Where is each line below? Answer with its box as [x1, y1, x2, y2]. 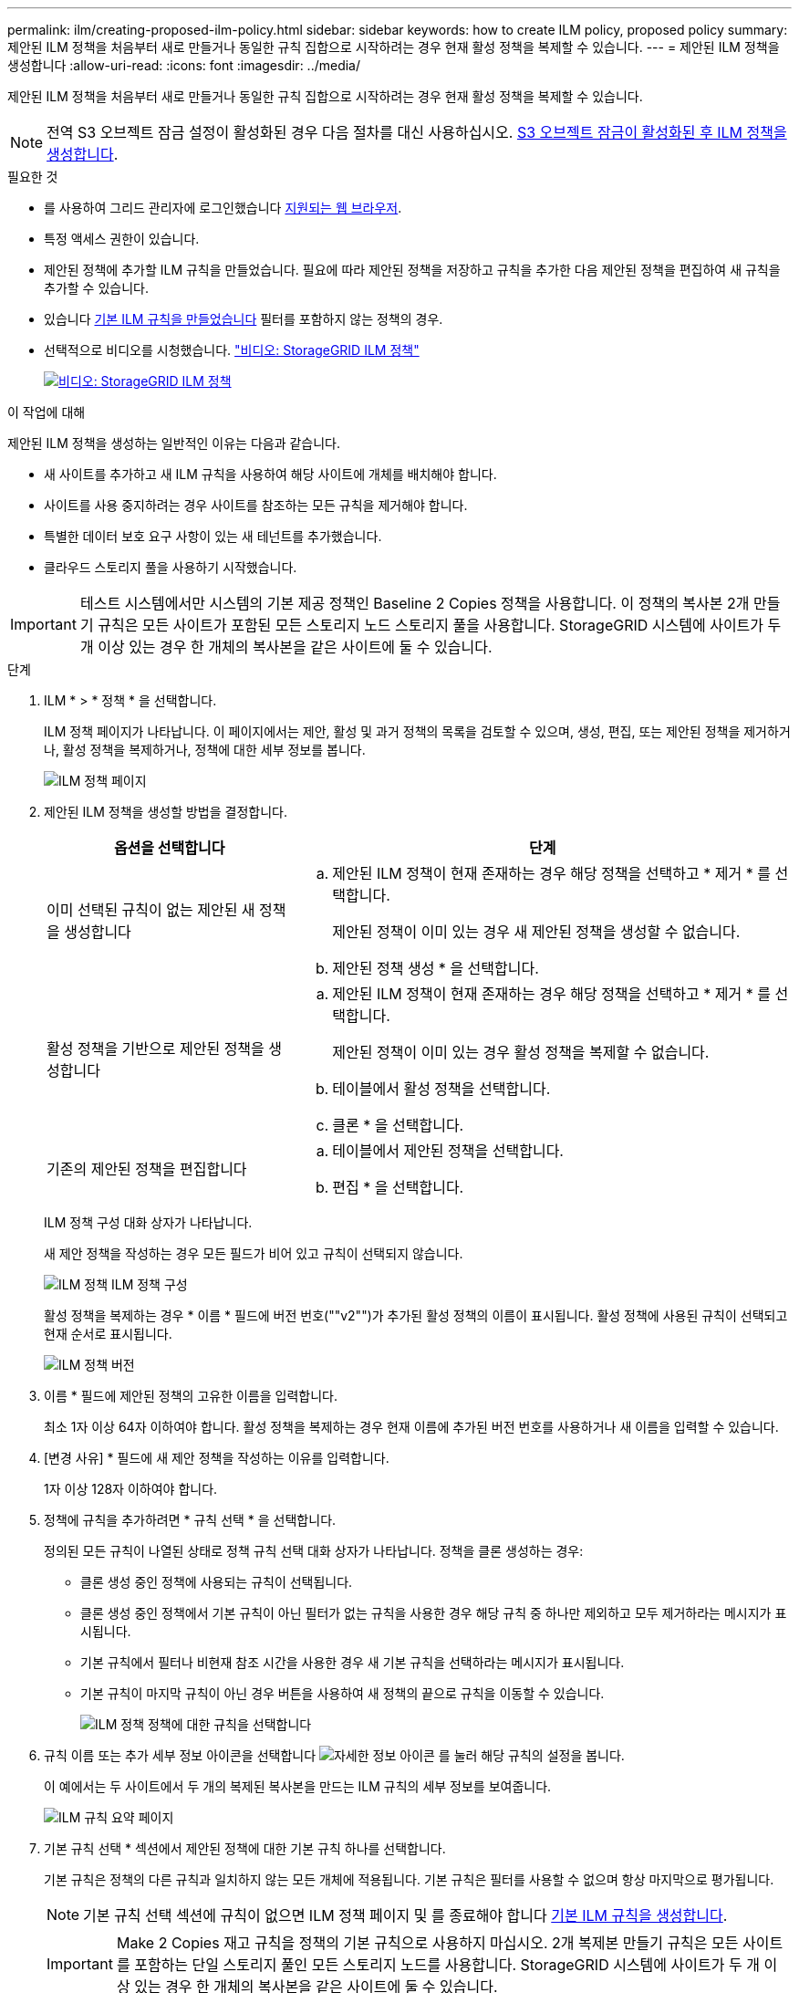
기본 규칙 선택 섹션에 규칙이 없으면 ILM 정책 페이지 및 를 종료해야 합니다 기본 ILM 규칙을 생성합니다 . [83, 1906, 728, 1925]
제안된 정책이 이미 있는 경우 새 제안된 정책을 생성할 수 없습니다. [332, 923, 741, 941]
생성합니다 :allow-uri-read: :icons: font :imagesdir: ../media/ [7, 57, 361, 73]
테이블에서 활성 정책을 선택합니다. [332, 1080, 551, 1098]
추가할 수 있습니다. [44, 280, 149, 296]
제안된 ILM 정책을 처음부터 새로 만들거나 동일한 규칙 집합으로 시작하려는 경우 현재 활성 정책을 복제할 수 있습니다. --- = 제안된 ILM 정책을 [7, 39, 780, 55]
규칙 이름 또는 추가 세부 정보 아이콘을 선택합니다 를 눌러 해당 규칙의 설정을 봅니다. [44, 1748, 625, 1763]
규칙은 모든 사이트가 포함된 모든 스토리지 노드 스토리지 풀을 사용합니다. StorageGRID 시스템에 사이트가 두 [98, 616, 782, 634]
